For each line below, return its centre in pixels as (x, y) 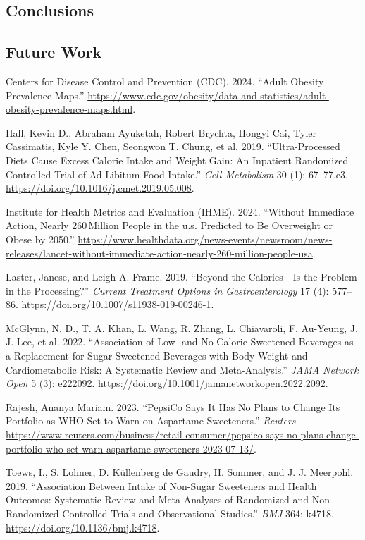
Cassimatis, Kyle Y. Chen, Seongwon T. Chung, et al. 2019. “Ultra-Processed (173, 146)
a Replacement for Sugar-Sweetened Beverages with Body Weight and (157, 356)
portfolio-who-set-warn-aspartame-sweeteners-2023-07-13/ (130, 448)
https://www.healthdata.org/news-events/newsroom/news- (205, 239)
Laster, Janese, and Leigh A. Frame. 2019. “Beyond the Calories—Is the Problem (181, 277)
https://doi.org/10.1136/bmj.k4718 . (83, 527)
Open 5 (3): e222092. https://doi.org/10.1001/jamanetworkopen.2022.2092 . (167, 383)
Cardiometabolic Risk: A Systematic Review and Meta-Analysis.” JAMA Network (182, 369)
